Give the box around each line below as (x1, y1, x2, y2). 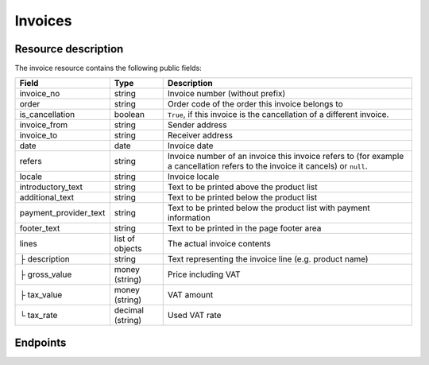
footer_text (19, 223, 60, 234)
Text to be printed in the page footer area (167, 223, 322, 234)
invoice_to (19, 130, 58, 141)
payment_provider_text (19, 208, 106, 219)
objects (114, 243, 142, 254)
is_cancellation (19, 109, 75, 120)
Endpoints (14, 336, 67, 349)
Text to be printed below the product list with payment (167, 203, 370, 214)
